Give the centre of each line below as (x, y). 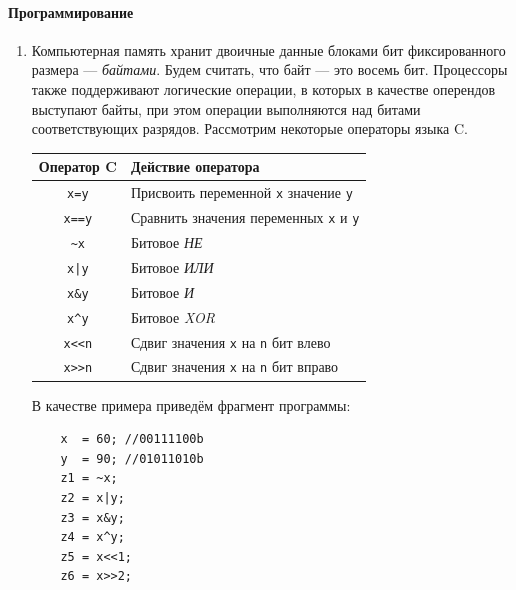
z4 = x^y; (92, 537)
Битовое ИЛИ (172, 266)
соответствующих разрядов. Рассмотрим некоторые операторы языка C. (249, 128)
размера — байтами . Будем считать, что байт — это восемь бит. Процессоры (269, 69)
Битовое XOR (172, 316)
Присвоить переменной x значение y (241, 192)
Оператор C (77, 166)
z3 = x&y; (92, 517)
